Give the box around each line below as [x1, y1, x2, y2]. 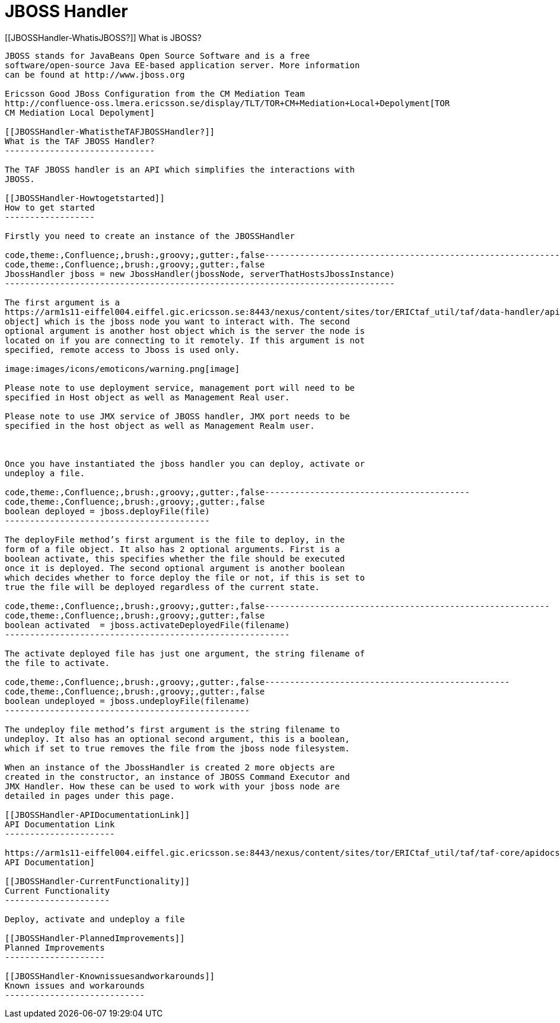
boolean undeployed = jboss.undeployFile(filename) [5, 696, 250, 706]
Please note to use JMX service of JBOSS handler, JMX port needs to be [5, 411, 350, 421]
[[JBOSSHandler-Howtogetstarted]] [5, 193, 165, 203]
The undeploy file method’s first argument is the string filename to [5, 724, 340, 734]
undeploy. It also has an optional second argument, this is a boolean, [5, 734, 350, 744]
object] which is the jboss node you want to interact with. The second [5, 316, 350, 326]
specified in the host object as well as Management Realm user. [5, 420, 315, 431]
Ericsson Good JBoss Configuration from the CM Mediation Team [5, 88, 305, 98]
